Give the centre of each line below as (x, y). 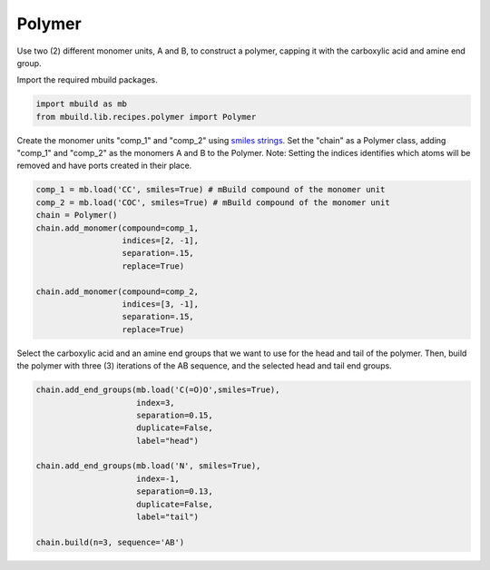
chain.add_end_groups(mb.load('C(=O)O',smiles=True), (158, 390)
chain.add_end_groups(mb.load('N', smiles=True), (148, 466)
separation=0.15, (175, 415)
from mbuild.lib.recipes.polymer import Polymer (146, 117)
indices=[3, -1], (161, 304)
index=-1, (158, 478)
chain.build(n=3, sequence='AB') (110, 542)
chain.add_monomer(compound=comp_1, (118, 228)
